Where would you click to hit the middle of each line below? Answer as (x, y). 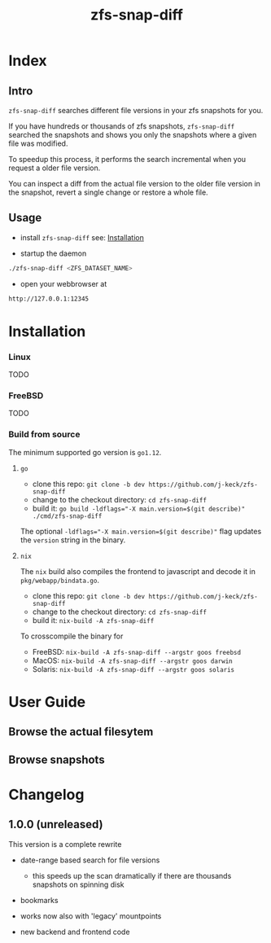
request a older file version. (55, 168)
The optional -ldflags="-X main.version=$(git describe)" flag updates (141, 531)
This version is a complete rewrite (65, 844)
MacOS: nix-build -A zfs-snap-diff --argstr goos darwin (133, 660)
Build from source (44, 435)
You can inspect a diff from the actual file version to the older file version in (134, 184)
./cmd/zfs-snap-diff (67, 516)
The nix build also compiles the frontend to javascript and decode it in (138, 571)
